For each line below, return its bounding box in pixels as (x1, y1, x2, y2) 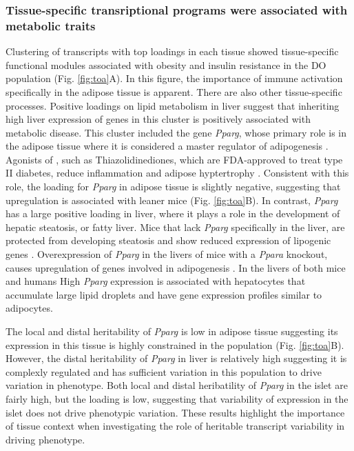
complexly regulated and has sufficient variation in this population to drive (6, 364, 322, 379)
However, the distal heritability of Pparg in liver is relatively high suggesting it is (6, 351, 347, 365)
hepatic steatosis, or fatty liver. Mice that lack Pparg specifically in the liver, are (6, 219, 345, 234)
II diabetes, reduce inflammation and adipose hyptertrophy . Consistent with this (6, 166, 349, 180)
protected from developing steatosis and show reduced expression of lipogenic (6, 233, 331, 248)
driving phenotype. (6, 432, 85, 446)
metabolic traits (6, 17, 96, 34)
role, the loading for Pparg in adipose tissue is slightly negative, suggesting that (6, 179, 341, 194)
